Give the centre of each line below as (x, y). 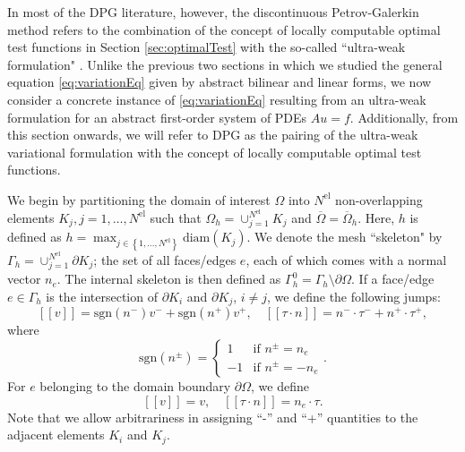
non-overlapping (379, 199)
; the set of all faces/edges (165, 259)
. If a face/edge (393, 279)
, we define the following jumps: (354, 296)
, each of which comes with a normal (346, 259)
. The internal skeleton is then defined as (169, 279)
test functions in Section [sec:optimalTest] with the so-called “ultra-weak (207, 47)
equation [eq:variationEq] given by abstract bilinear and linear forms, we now (220, 82)
